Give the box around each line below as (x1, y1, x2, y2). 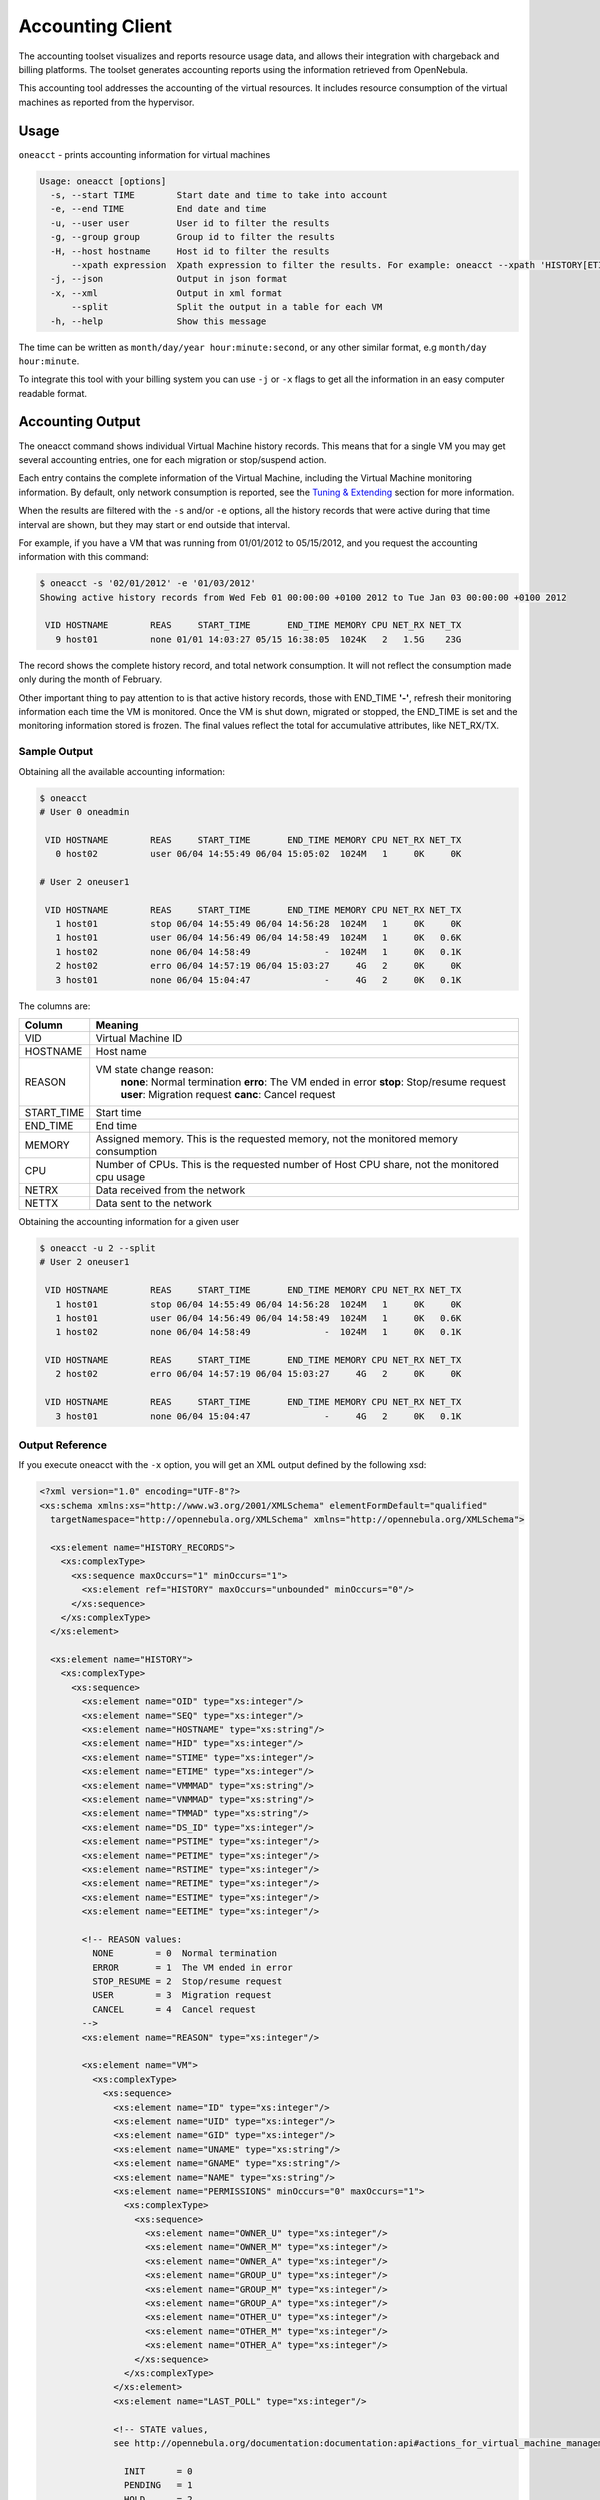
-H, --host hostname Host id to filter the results (50, 245, 330, 257)
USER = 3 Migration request (91, 1990, 272, 2001)
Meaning (95, 1018, 139, 1032)
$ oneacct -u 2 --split (39, 1242, 157, 1254)
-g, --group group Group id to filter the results (50, 231, 335, 243)
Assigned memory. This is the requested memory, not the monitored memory (95, 1131, 459, 1145)
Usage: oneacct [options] (39, 175, 167, 187)
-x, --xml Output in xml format (50, 287, 283, 299)
